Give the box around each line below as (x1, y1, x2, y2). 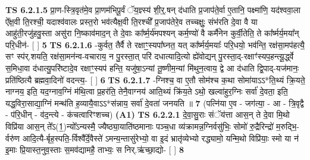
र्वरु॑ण (5, 131, 20, 144)
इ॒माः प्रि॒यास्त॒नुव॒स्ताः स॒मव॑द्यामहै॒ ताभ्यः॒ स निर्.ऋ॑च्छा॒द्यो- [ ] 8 (5, 143, 184, 156)
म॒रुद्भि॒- (276, 120, 299, 132)
